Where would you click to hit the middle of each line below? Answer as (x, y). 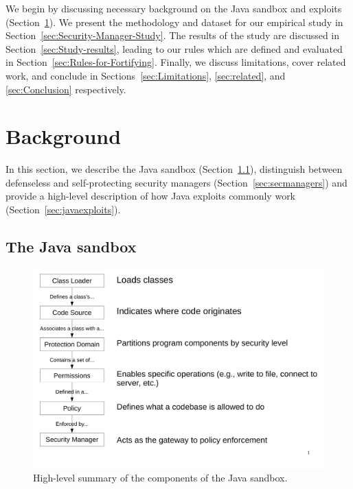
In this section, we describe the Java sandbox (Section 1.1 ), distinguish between (174, 169)
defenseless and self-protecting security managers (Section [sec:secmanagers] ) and (176, 182)
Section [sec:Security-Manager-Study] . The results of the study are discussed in (173, 35)
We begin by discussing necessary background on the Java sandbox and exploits (174, 8)
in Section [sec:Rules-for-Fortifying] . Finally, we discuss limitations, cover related (176, 62)
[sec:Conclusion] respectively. (66, 89)
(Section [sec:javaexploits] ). (63, 210)
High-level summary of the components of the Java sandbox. (160, 477)
